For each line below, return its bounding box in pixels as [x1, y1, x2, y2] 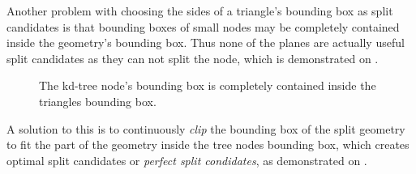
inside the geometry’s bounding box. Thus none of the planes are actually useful [6, 34, 405, 51]
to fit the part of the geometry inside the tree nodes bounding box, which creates [6, 136, 410, 153]
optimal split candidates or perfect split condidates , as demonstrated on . [6, 151, 367, 168]
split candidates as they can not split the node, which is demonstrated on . [6, 49, 379, 66]
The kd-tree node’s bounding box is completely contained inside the [39, 77, 376, 94]
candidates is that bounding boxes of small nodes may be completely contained [6, 18, 400, 35]
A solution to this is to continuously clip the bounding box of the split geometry [6, 120, 405, 137]
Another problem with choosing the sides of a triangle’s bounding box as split [6, 2, 393, 19]
